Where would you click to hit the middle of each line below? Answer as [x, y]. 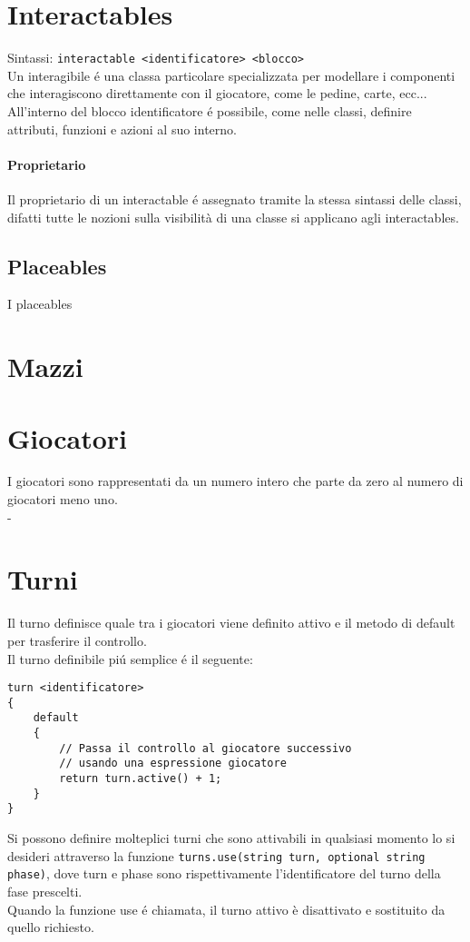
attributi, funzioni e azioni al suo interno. [122, 129]
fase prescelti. [45, 891]
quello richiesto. [51, 927]
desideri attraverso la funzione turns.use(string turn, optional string [216, 855]
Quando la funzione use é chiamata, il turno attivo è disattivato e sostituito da [226, 909]
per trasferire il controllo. [77, 640]
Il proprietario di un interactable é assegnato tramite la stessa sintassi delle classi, [235, 198]
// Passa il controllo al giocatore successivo [206, 748]
